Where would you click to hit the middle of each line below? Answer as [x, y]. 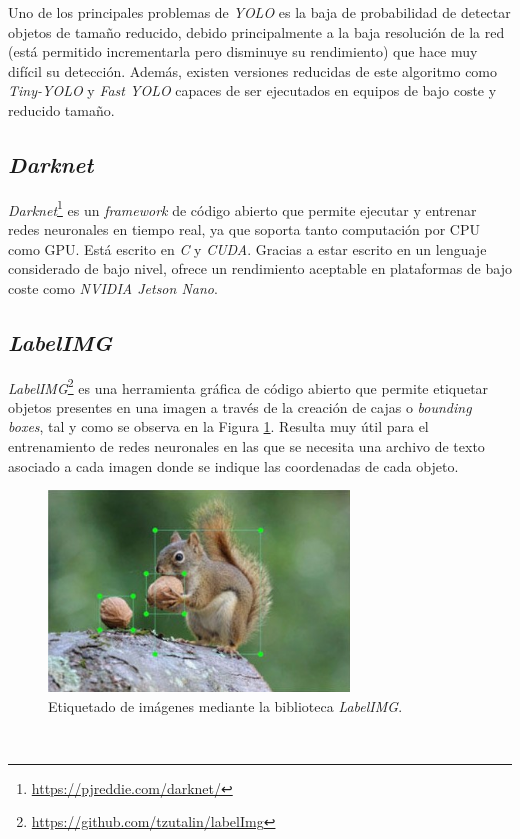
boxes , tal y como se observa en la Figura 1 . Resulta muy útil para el [218, 426]
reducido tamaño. [61, 109]
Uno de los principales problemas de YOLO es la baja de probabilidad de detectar [259, 12]
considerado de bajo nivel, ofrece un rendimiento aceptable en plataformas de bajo [260, 268]
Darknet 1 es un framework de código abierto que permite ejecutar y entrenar [242, 208]
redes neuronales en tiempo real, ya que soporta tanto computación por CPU [244, 229]
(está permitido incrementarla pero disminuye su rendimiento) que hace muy [243, 51]
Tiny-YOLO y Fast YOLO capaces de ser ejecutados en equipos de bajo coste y [252, 90]
